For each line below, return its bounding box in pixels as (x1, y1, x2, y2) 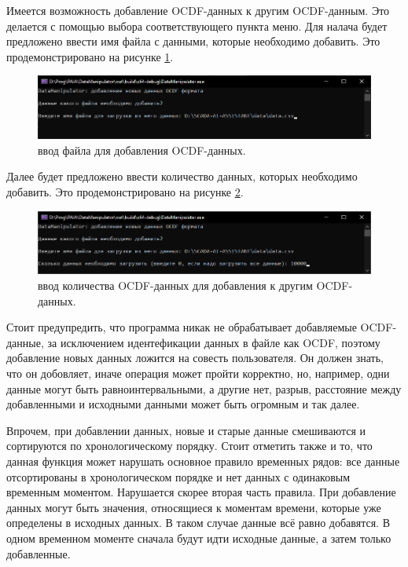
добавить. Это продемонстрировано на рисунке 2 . (6, 183, 244, 199)
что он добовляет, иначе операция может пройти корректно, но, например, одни (6, 364, 390, 381)
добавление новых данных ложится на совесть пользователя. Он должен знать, (6, 349, 384, 366)
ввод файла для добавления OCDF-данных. (38, 141, 246, 158)
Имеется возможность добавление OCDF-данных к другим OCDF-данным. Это (6, 2, 390, 18)
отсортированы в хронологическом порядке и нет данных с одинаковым (6, 468, 351, 485)
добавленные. (6, 545, 71, 562)
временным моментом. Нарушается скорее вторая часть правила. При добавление (6, 484, 396, 500)
